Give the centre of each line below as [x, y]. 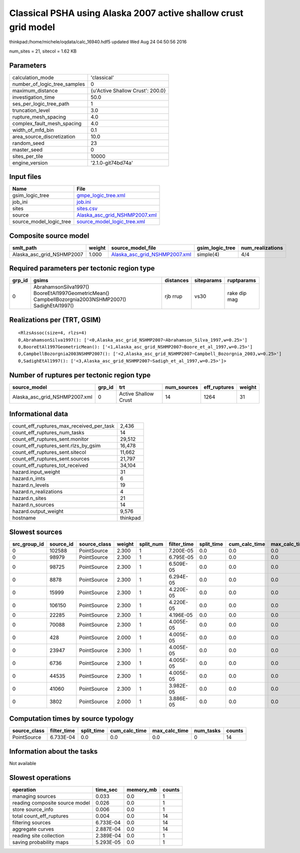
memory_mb [142, 789]
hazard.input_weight [36, 472]
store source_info [33, 809]
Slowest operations [40, 777]
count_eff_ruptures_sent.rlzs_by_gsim [56, 446]
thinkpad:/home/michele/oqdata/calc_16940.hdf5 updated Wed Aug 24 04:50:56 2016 [98, 42]
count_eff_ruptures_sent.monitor [50, 439]
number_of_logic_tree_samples [48, 84]
